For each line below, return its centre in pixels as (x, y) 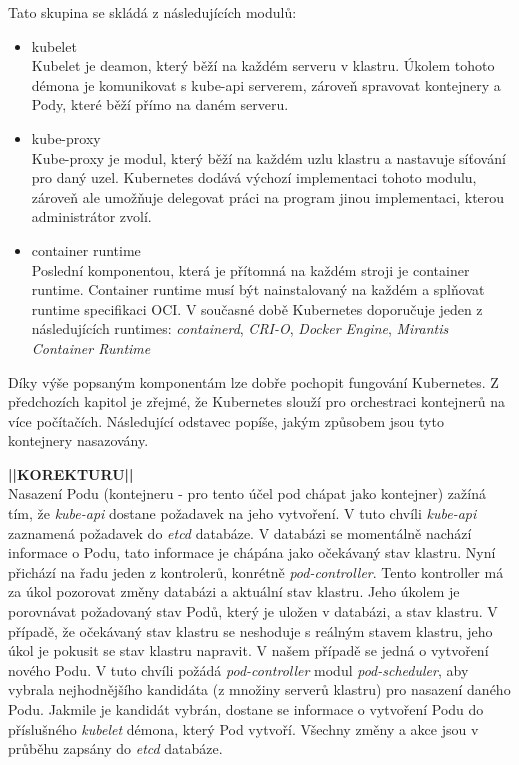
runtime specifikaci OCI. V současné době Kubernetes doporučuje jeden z (257, 308)
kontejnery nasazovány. (78, 440)
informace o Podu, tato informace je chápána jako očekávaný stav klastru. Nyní (252, 552)
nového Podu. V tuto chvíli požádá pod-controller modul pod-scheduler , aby (238, 669)
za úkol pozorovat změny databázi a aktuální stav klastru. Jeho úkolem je (234, 591)
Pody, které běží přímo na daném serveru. (160, 104)
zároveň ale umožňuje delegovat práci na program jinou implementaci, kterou (268, 196)
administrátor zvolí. (91, 216)
